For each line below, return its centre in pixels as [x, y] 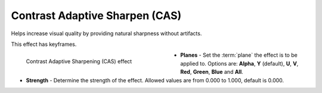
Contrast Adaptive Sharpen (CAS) [96, 15]
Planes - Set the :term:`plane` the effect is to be [239, 55]
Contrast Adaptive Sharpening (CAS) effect [79, 61]
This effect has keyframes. [44, 44]
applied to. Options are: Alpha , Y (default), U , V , [239, 63]
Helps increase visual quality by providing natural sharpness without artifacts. [106, 33]
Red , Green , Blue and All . [212, 72]
